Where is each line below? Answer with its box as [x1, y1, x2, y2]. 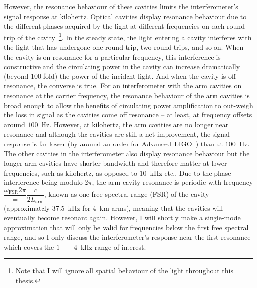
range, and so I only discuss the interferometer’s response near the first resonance [4, 232, 251, 242]
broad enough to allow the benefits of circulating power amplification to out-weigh [4, 100, 253, 110]
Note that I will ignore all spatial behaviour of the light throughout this [15, 265, 233, 276]
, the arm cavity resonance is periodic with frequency [92, 177, 253, 187]
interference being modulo [4, 177, 83, 187]
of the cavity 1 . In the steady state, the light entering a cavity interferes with [17, 31, 252, 42]
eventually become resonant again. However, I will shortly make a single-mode [4, 213, 241, 223]
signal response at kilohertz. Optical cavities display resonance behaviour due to [4, 11, 247, 21]
